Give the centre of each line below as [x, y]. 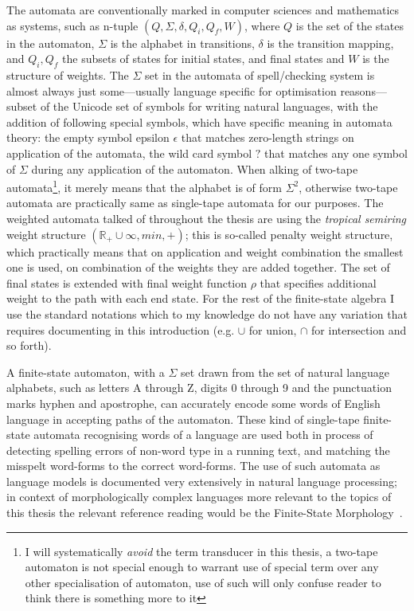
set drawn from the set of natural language [285, 372]
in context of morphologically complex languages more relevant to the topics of [199, 497]
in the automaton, [51, 43]
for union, [273, 329]
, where [262, 25]
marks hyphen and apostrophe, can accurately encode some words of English [193, 403]
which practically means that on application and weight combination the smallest [205, 251]
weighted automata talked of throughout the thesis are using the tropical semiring [207, 218]
